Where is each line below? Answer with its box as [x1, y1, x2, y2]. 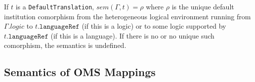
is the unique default [171, 1, 234, 11]
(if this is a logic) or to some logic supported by [82, 21, 226, 31]
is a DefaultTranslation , [15, 1, 94, 11]
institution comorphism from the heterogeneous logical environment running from [4, 11, 251, 21]
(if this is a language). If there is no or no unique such [50, 30, 214, 41]
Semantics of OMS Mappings [4, 64, 156, 80]
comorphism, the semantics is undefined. [4, 40, 127, 50]
